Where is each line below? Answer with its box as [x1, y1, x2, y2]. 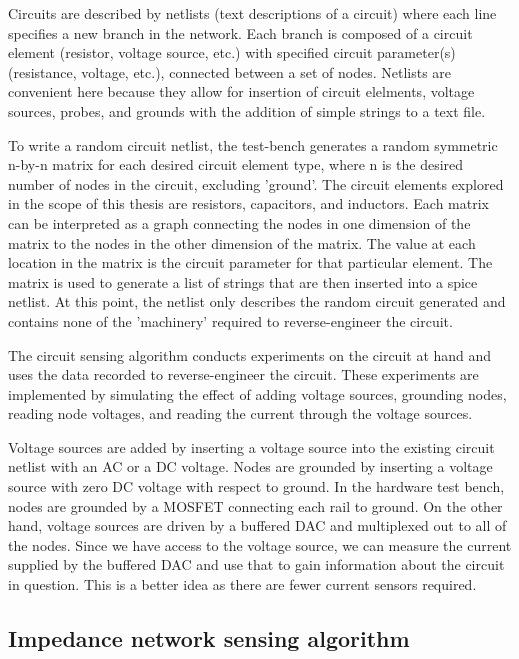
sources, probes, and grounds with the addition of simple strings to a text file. [8, 100, 486, 121]
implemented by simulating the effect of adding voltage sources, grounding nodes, [8, 383, 507, 404]
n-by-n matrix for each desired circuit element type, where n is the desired [8, 154, 464, 175]
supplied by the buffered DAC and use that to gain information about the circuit [8, 554, 505, 575]
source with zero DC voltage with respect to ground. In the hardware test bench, [8, 476, 505, 497]
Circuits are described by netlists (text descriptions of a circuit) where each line [8, 3, 497, 23]
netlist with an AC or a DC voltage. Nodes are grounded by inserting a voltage [8, 456, 493, 477]
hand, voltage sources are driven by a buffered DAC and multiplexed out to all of [8, 515, 507, 536]
